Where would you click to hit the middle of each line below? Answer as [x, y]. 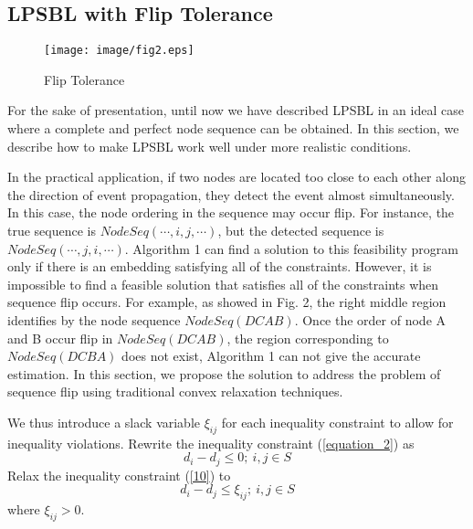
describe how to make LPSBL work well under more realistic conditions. [210, 146]
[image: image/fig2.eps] [119, 51]
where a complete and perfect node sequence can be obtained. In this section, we [233, 128]
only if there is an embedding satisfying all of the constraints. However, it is [220, 266]
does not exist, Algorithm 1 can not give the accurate [271, 356]
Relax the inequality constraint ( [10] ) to [119, 475]
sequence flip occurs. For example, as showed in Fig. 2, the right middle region [227, 302]
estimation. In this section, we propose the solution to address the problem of [224, 373]
